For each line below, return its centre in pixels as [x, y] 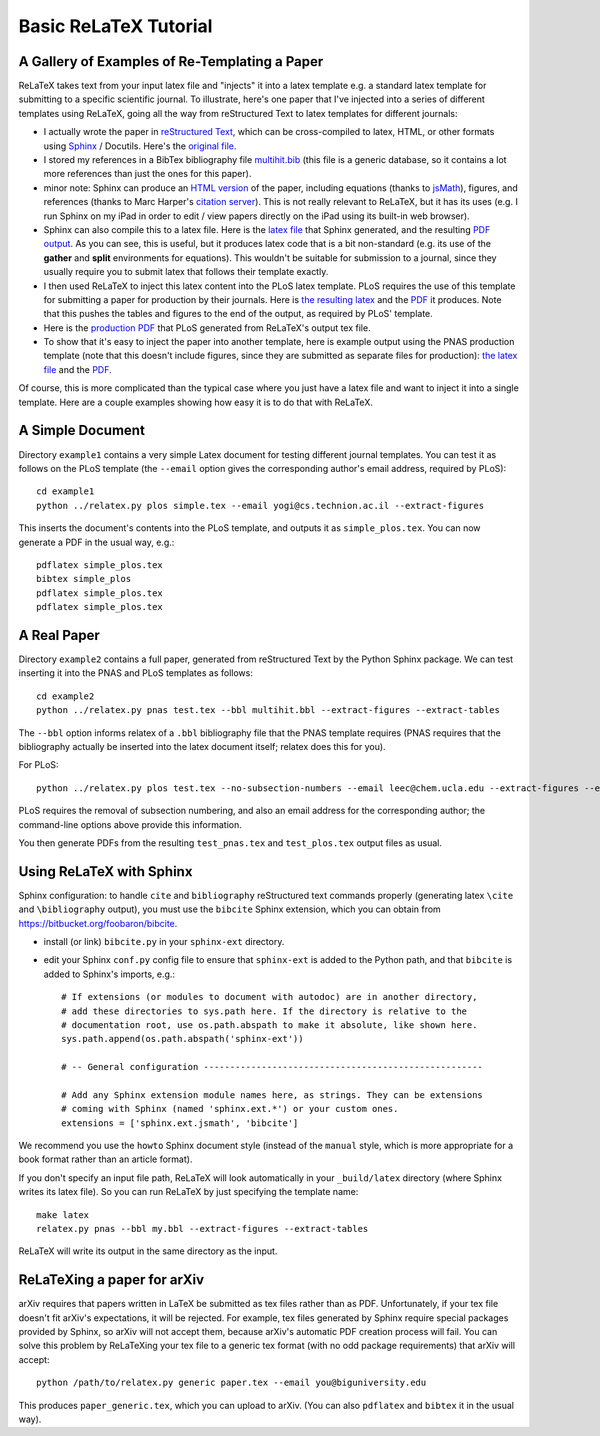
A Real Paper [59, 635]
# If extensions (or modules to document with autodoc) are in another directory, [269, 997]
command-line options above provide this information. [130, 824]
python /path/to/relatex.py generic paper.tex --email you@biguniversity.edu [231, 1383]
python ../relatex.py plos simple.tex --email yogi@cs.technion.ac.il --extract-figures [260, 505]
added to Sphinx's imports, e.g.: [109, 974]
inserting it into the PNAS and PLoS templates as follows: [136, 673]
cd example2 [65, 696]
